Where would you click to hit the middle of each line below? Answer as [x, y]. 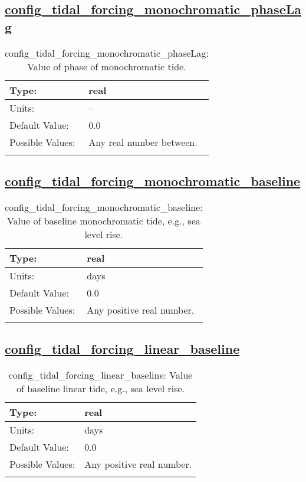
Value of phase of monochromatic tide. [107, 66]
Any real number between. [143, 142]
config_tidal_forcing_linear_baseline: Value [101, 375]
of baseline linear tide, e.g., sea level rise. [101, 388]
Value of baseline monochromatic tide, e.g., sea [104, 220]
